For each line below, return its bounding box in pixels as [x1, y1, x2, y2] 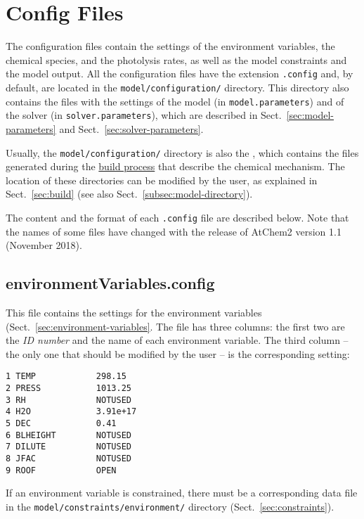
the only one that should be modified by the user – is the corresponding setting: [6, 346, 350, 361]
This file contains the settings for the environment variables [6, 305, 262, 320]
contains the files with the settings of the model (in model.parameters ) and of [6, 94, 344, 108]
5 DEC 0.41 [6, 418, 117, 429]
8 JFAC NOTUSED [6, 453, 131, 463]
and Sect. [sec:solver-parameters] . [59, 121, 204, 136]
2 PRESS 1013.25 [6, 383, 131, 394]
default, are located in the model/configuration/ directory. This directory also [6, 79, 349, 94]
